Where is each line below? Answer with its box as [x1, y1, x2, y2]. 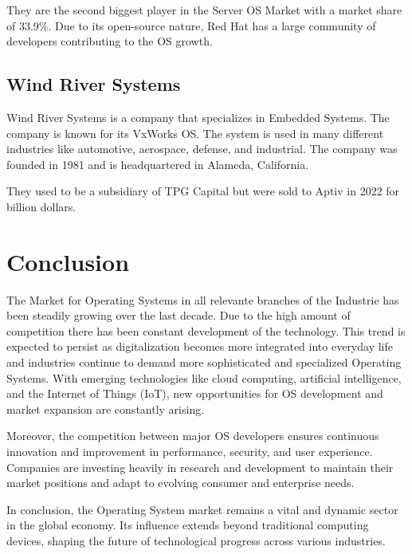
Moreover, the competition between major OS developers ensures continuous [6, 427, 379, 444]
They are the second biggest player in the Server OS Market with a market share [6, 2, 402, 18]
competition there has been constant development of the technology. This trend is [6, 322, 406, 339]
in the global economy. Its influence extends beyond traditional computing [6, 517, 369, 533]
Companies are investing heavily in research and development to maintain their [6, 458, 394, 475]
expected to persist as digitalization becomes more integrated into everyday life [6, 338, 393, 355]
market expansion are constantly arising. [6, 400, 205, 417]
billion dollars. [6, 198, 77, 214]
